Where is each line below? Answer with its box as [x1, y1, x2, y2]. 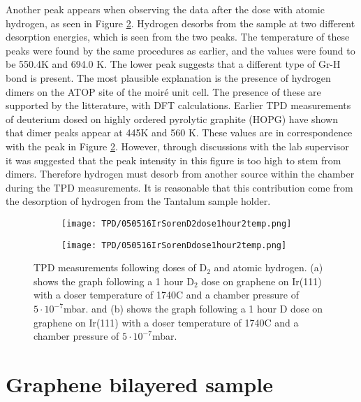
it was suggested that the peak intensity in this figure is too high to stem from [6, 152, 341, 167]
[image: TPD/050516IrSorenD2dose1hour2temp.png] [61, 218, 292, 229]
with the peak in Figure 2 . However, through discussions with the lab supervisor [6, 138, 349, 153]
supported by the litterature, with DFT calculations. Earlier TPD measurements [6, 98, 351, 113]
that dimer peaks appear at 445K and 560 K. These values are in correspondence [6, 125, 353, 140]
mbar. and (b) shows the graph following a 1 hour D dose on [63, 301, 323, 315]
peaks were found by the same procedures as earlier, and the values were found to [6, 43, 355, 57]
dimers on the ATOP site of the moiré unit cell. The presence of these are [6, 84, 321, 99]
